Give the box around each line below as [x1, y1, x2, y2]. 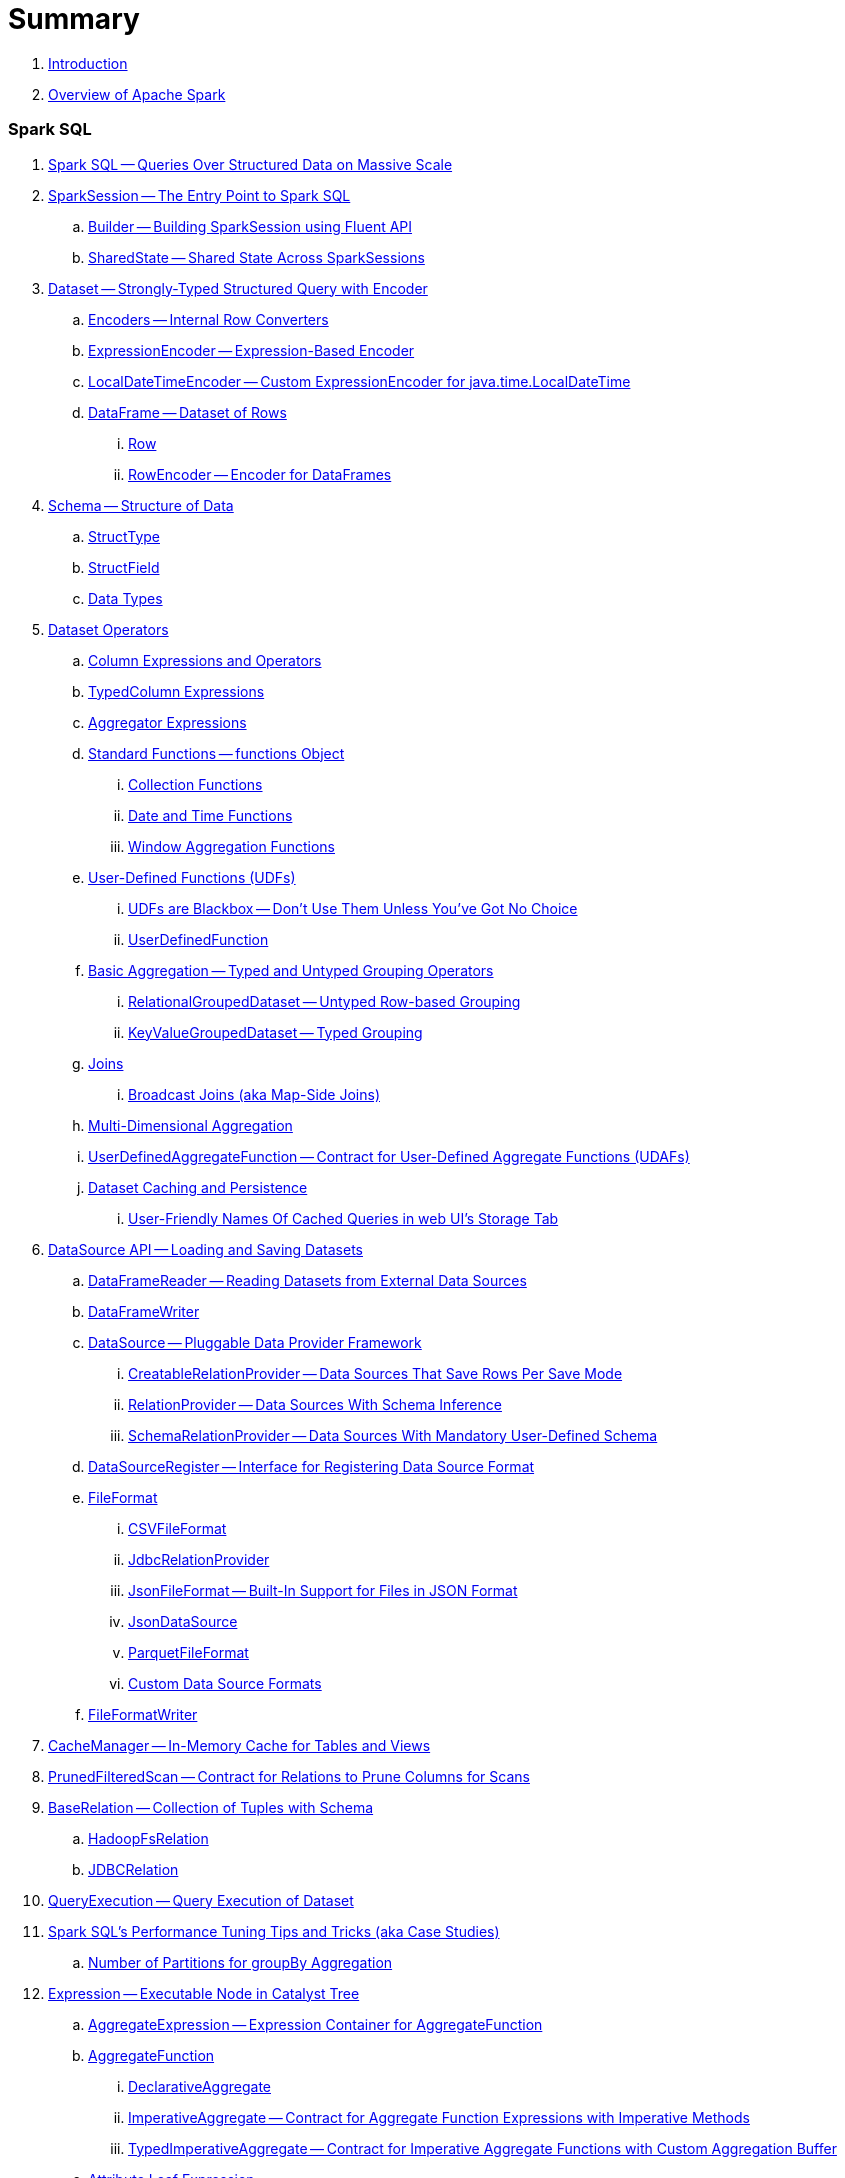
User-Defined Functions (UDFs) [88, 868, 296, 886]
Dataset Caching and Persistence [88, 1178, 308, 1196]
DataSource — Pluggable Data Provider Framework [88, 1333, 422, 1351]
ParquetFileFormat [128, 1643, 249, 1661]
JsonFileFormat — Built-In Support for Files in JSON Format [128, 1581, 518, 1599]
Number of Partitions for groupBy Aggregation [88, 1953, 393, 1971]
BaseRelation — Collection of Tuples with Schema [48, 1798, 374, 1816]
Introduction [48, 54, 128, 72]
